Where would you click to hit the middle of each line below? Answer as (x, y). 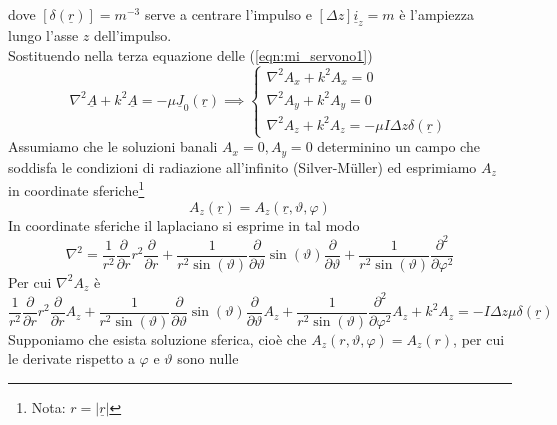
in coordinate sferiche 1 (76, 188)
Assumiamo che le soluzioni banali (113, 146)
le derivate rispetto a (71, 358)
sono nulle (208, 358)
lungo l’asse (43, 35)
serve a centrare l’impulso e (228, 14)
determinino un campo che (398, 146)
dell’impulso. (133, 35)
